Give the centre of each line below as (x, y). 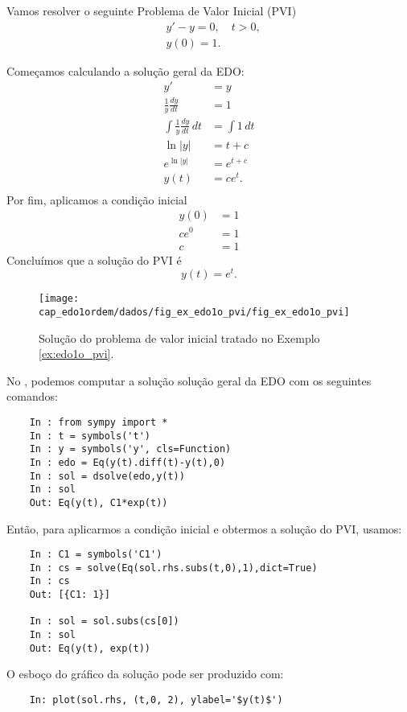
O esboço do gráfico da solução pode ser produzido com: (145, 674)
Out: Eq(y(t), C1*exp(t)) (99, 502)
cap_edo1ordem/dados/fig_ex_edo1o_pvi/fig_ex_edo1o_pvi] (194, 312)
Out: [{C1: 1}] (70, 595)
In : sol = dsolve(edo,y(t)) (107, 476)
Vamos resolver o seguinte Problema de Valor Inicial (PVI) (152, 10)
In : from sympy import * (99, 422)
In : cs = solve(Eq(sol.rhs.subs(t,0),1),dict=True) (173, 568)
